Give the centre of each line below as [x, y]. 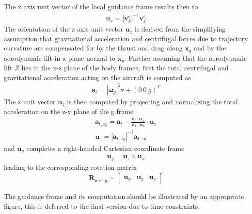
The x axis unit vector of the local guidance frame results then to [101, 6]
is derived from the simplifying [180, 29]
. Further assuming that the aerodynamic [186, 58]
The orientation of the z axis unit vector [64, 29]
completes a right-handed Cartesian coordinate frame [105, 148]
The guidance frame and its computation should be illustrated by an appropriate [124, 196]
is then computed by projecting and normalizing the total [152, 101]
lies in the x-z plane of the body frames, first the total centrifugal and [125, 68]
